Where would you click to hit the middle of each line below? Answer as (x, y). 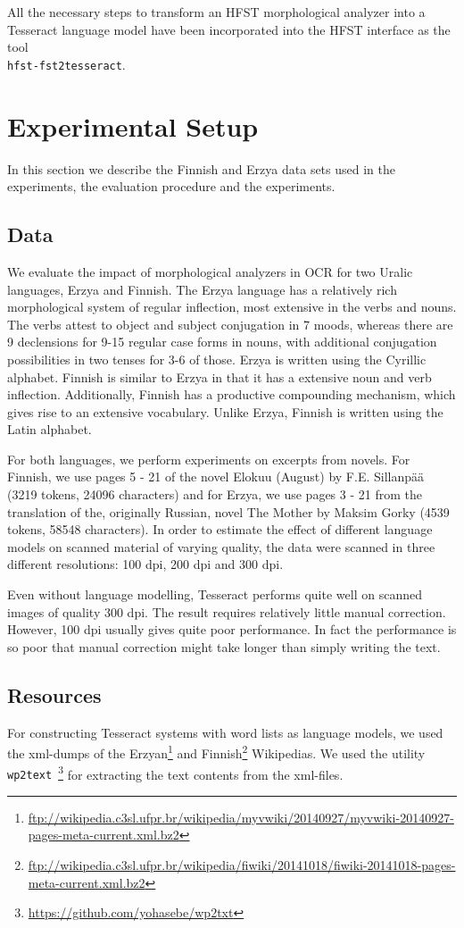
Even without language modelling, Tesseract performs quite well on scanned (215, 594)
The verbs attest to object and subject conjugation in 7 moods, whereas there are (230, 324)
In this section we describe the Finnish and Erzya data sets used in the (201, 168)
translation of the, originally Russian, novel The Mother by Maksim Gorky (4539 (228, 511)
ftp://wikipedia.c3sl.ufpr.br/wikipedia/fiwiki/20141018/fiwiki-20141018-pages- (242, 865)
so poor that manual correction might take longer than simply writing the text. (224, 646)
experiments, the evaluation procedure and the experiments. (171, 186)
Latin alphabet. (50, 429)
